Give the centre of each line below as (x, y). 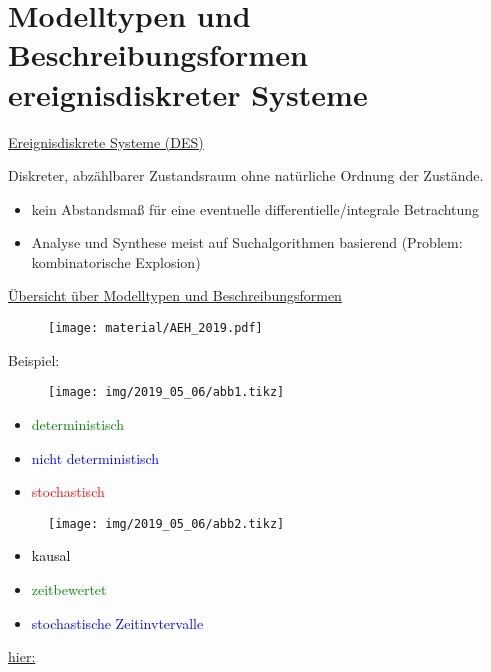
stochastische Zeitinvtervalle (117, 622)
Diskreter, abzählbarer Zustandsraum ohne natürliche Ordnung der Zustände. (246, 175)
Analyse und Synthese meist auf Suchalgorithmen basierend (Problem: (247, 242)
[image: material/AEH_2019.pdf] (155, 328)
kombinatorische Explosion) (116, 261)
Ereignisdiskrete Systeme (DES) (106, 141)
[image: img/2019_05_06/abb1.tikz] (166, 392)
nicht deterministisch (95, 457)
